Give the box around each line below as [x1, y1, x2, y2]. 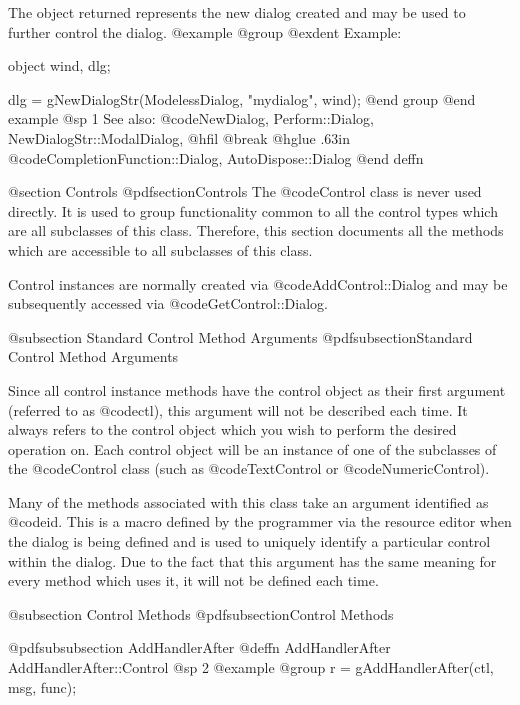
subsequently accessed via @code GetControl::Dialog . [8, 293, 328, 314]
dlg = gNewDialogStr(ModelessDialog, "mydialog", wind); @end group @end [8, 88, 476, 109]
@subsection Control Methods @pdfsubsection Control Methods [8, 603, 394, 624]
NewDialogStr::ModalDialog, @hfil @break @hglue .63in [8, 127, 351, 148]
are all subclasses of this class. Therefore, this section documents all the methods [8, 220, 504, 241]
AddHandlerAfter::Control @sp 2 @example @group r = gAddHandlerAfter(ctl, [8, 657, 494, 678]
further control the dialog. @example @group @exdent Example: [8, 21, 402, 42]
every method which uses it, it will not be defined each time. [8, 570, 379, 591]
